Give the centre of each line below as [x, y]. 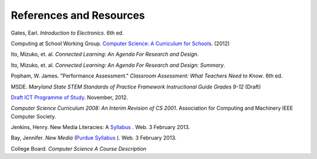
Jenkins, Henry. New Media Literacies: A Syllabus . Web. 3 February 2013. [100, 127]
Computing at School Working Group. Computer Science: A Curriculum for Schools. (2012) [120, 43]
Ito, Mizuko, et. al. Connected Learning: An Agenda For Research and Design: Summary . [118, 65]
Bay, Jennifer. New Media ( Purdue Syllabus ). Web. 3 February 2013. [94, 138]
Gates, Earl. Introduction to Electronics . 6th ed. [67, 33]
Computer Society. [33, 116]
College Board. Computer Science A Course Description [79, 148]
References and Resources [78, 15]
